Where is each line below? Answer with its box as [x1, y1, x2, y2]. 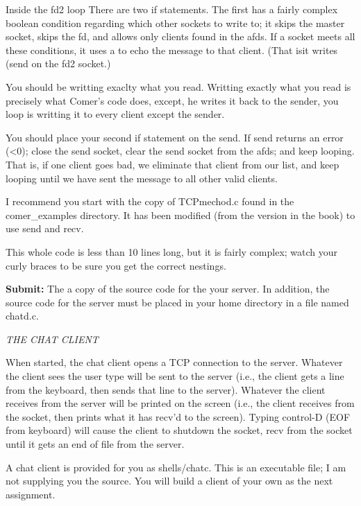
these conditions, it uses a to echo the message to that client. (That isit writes [6, 42, 338, 57]
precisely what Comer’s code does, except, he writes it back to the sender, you [6, 93, 339, 107]
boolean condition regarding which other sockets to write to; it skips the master [6, 15, 345, 30]
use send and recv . [6, 221, 84, 236]
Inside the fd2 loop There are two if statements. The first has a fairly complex [6, 2, 338, 16]
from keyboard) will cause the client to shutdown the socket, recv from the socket [6, 423, 353, 437]
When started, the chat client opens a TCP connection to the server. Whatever [6, 355, 343, 369]
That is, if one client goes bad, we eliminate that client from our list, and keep [6, 157, 339, 171]
